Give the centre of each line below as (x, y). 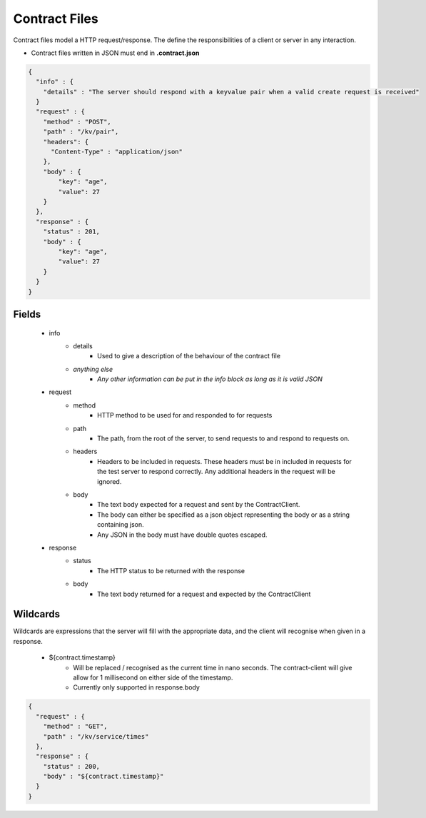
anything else (93, 369)
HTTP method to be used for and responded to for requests (185, 415)
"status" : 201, (71, 232)
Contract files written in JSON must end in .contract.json (115, 53)
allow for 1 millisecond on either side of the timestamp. (153, 677)
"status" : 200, (71, 766)
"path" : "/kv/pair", (81, 132)
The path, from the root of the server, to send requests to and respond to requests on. (223, 438)
